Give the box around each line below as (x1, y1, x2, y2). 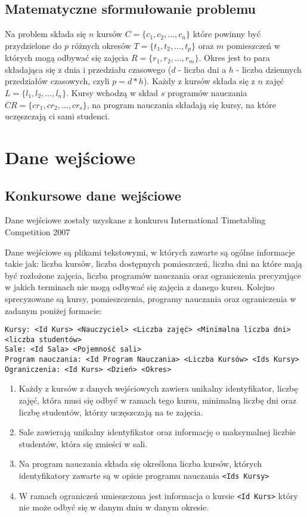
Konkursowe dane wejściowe (5, 186, 181, 204)
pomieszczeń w (227, 39, 280, 51)
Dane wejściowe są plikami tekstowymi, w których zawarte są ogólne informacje (5, 245, 295, 258)
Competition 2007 (5, 225, 70, 238)
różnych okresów (71, 39, 131, 51)
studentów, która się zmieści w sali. (18, 437, 148, 450)
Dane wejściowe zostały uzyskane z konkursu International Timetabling (5, 214, 266, 226)
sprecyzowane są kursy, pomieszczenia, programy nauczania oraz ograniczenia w (5, 292, 296, 304)
